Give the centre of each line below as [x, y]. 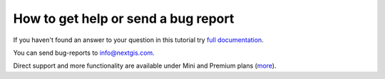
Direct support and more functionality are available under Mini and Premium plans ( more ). [145, 66]
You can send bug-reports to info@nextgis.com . [84, 53]
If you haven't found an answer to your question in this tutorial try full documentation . [138, 40]
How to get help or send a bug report [124, 19]
